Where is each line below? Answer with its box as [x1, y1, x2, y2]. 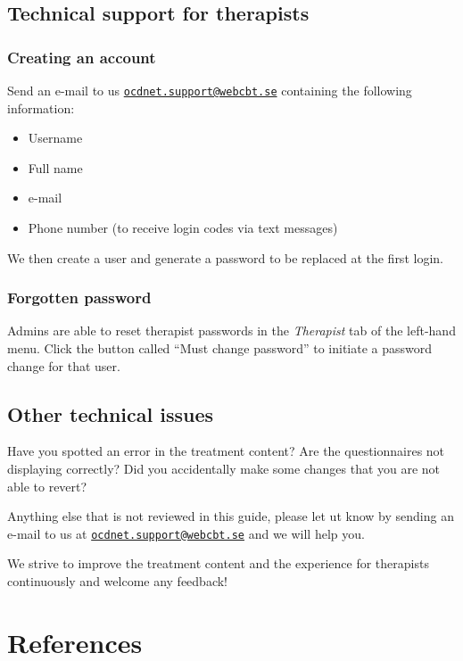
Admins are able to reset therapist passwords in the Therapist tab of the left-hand [7, 321, 456, 340]
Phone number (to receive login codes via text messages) [28, 219, 338, 237]
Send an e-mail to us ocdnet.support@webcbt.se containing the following [7, 81, 412, 99]
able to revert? [7, 476, 87, 495]
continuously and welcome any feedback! [7, 572, 228, 591]
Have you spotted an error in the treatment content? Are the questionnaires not [7, 442, 445, 460]
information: [7, 98, 75, 117]
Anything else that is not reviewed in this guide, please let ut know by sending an [7, 507, 454, 525]
